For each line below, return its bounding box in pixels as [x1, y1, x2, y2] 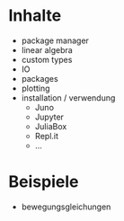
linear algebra [21, 44, 73, 55]
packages [21, 73, 59, 84]
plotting [21, 83, 50, 93]
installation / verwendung [21, 92, 116, 103]
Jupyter [34, 111, 65, 122]
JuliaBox [34, 120, 67, 131]
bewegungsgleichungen [21, 201, 111, 212]
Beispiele [8, 172, 79, 192]
